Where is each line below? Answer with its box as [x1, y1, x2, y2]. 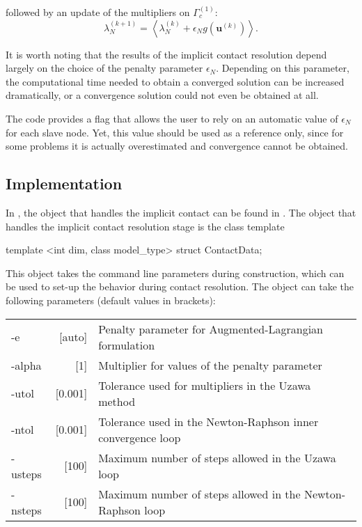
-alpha [11, 356, 42, 373]
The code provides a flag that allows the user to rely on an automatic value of [6, 111, 338, 125]
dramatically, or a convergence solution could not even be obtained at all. [6, 88, 319, 102]
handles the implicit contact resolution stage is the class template [6, 219, 285, 233]
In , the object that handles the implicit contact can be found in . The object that [6, 205, 356, 219]
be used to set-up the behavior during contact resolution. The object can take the [6, 279, 354, 294]
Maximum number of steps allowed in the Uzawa [98, 449, 336, 466]
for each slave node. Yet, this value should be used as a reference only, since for [6, 125, 344, 139]
